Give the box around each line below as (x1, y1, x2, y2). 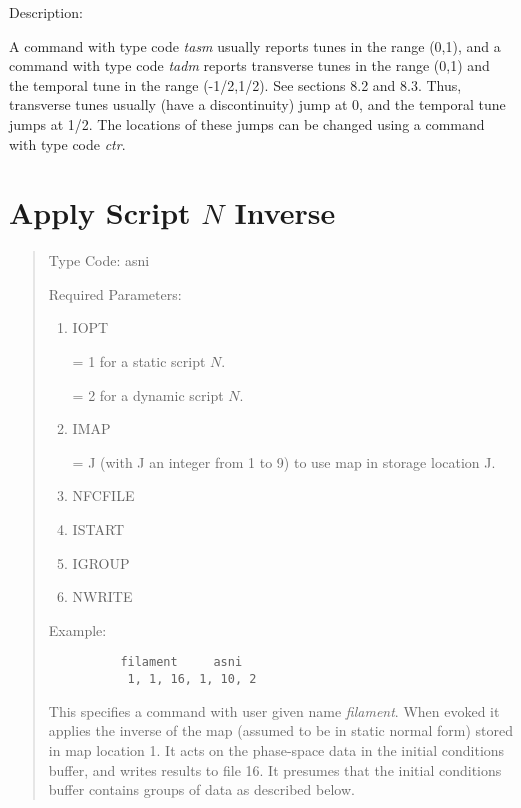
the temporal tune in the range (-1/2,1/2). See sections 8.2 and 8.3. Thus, (9, 74, 462, 95)
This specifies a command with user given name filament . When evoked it (48, 700, 500, 721)
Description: (9, 2, 83, 22)
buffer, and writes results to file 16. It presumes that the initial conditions (48, 759, 502, 780)
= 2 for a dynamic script (72, 384, 224, 405)
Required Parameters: (48, 283, 182, 304)
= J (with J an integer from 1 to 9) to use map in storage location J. (72, 451, 496, 472)
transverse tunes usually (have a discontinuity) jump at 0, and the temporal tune (9, 94, 506, 115)
